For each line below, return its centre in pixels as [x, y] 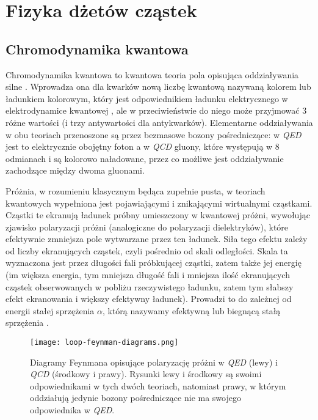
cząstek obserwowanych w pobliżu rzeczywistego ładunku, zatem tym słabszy [150, 286]
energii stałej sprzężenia [50, 310]
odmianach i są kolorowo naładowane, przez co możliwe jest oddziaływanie [145, 158]
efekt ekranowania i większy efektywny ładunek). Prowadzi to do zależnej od [149, 299]
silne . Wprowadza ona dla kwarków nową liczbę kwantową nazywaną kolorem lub [158, 87]
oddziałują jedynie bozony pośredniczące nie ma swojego [136, 398]
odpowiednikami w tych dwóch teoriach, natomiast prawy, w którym [158, 385]
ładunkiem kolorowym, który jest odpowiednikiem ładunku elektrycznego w [147, 98]
